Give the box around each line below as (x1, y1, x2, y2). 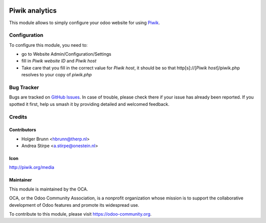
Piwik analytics (9, 6, 57, 15)
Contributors (9, 127, 36, 133)
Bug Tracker (9, 84, 39, 91)
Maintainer (9, 177, 32, 183)
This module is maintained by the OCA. (9, 186, 88, 192)
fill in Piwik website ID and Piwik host (21, 58, 97, 64)
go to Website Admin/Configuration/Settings (21, 51, 112, 57)
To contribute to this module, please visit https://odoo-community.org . (9, 211, 152, 217)
